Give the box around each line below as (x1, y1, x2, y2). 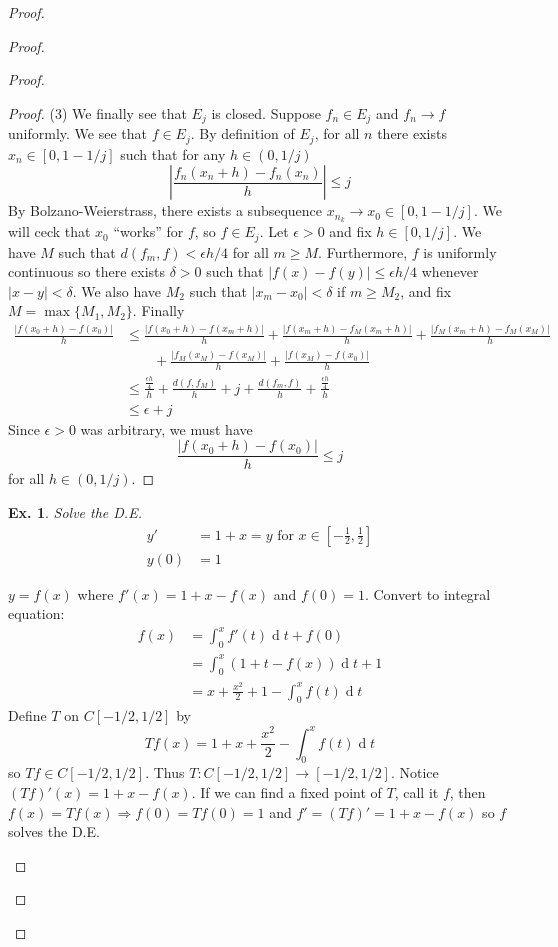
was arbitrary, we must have (80, 418, 253, 439)
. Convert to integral (364, 583, 491, 604)
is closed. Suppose (211, 102, 321, 123)
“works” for (113, 221, 184, 242)
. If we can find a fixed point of (191, 781, 382, 802)
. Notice (390, 762, 439, 783)
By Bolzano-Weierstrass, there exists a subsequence (8, 200, 323, 221)
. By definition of (190, 123, 295, 144)
